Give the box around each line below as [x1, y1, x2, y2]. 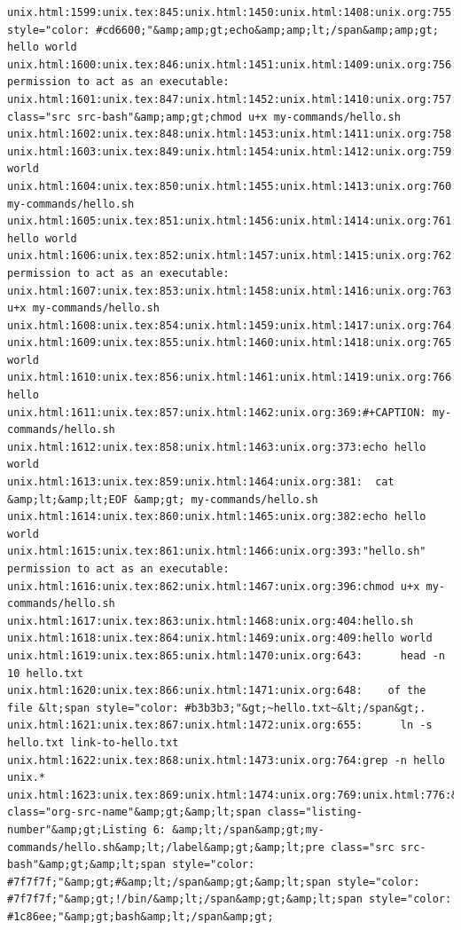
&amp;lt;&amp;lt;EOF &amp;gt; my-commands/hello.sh [7, 493, 318, 506]
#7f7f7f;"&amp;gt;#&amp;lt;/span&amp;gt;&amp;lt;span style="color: [7, 875, 420, 888]
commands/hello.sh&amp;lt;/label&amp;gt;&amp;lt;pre [7, 840, 324, 854]
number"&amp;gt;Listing [7, 823, 147, 836]
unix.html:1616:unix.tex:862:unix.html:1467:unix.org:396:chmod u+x [7, 579, 420, 593]
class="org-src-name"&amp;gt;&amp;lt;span [7, 806, 262, 819]
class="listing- [267, 806, 363, 819]
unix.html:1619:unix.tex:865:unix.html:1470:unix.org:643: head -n [7, 649, 445, 662]
